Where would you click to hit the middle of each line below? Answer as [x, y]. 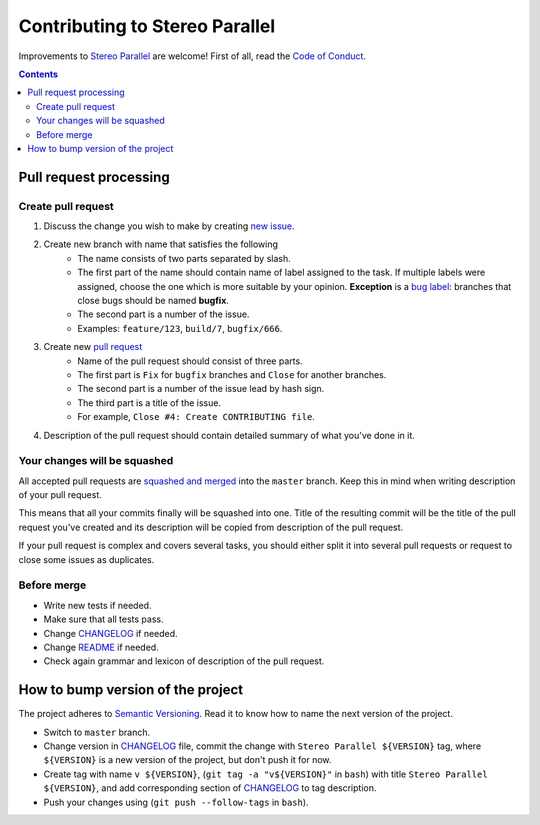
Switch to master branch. [97, 732]
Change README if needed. [101, 647]
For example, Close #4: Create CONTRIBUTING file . [196, 417]
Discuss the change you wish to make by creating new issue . [169, 226]
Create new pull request [93, 347]
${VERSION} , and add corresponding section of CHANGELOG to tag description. [210, 788]
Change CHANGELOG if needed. [111, 633]
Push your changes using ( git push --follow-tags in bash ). [176, 802]
